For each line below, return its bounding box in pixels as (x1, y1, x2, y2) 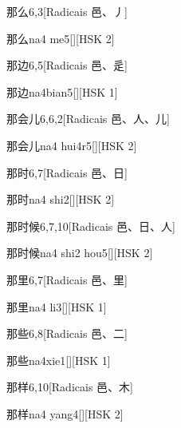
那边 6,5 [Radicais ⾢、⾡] (6, 57, 128, 73)
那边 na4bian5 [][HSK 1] (6, 83, 118, 100)
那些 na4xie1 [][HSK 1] (6, 351, 111, 368)
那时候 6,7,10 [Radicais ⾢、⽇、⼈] (6, 217, 175, 234)
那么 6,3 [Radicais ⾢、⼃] (6, 3, 128, 19)
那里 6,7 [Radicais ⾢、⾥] (6, 271, 128, 287)
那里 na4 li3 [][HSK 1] (6, 298, 107, 315)
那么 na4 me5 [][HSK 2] (6, 30, 115, 46)
